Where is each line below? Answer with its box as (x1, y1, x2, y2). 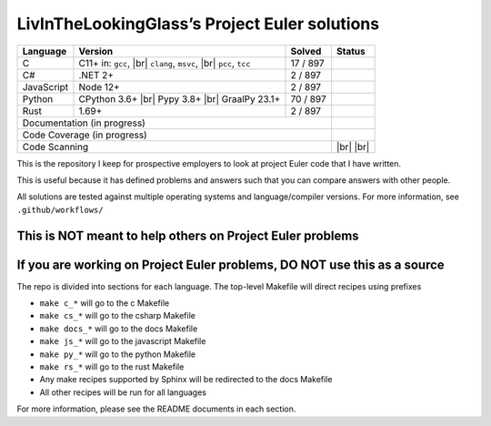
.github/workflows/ (16, 205, 104, 215)
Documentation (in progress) (22, 117, 145, 129)
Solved (290, 45, 322, 57)
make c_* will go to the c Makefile (39, 298, 170, 309)
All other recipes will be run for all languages (39, 387, 206, 398)
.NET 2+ (78, 68, 114, 81)
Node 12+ (78, 80, 120, 93)
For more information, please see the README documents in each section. (16, 403, 296, 414)
